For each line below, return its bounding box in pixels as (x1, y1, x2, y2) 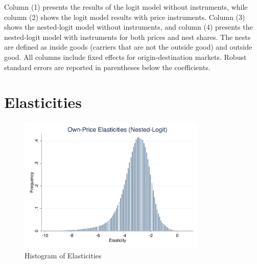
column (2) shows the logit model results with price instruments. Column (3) (4, 11, 245, 22)
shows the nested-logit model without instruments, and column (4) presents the (4, 21, 253, 32)
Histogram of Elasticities (25, 250, 102, 260)
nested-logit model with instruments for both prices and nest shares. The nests (4, 31, 251, 42)
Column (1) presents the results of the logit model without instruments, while (4, 2, 248, 12)
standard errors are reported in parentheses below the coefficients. (4, 61, 211, 72)
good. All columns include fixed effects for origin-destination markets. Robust (4, 51, 247, 62)
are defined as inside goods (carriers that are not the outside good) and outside (4, 41, 252, 52)
